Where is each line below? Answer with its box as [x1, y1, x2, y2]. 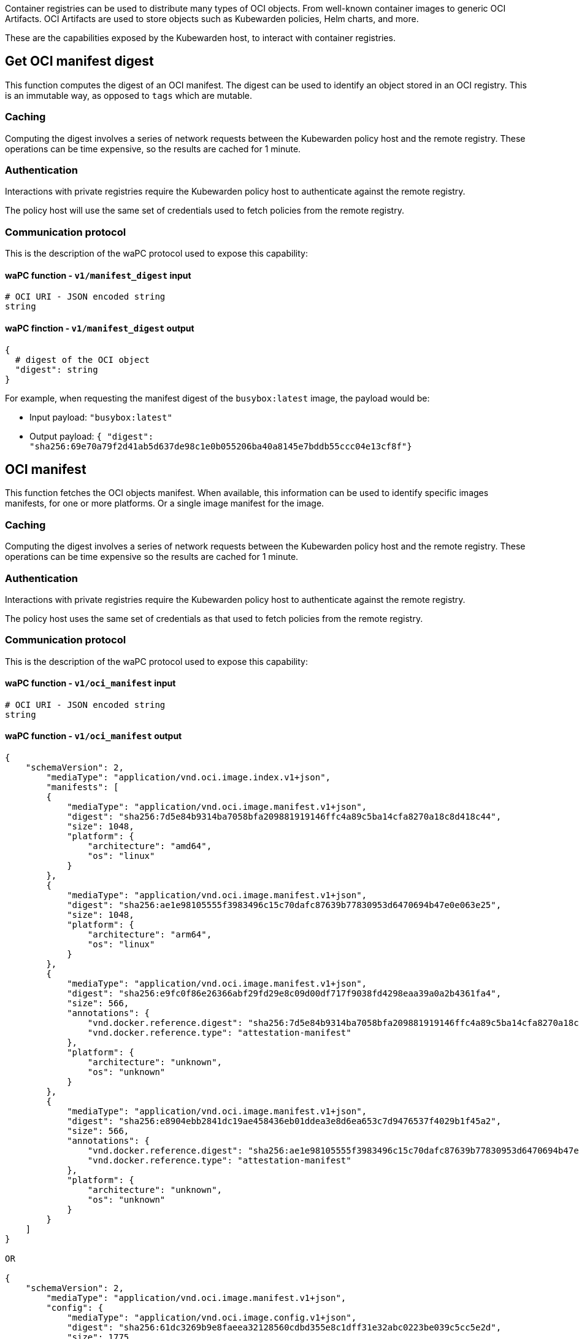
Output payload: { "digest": [29, 430, 154, 441]
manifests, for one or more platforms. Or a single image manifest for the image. [5, 498, 324, 509]
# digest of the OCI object [15, 354, 150, 365]
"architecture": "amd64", [87, 841, 212, 852]
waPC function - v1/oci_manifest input [5, 678, 176, 689]
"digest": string [15, 364, 98, 375]
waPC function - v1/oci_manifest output [5, 731, 182, 742]
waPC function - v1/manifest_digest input [5, 270, 191, 281]
